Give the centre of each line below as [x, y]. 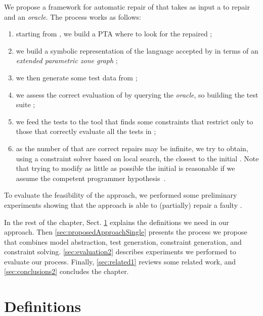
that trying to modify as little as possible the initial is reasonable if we [125, 168]
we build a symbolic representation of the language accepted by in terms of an [137, 50]
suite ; [26, 104]
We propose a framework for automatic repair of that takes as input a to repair [127, 7]
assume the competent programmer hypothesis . [91, 178]
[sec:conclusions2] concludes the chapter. [67, 271]
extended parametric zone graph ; [67, 60]
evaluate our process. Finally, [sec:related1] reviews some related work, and [120, 261]
